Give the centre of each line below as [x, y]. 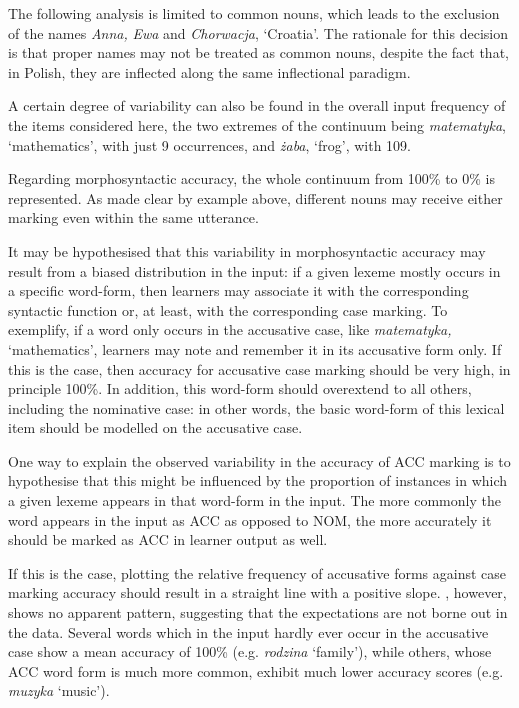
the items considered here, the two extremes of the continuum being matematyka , [257, 124]
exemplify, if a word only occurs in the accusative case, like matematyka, [230, 329]
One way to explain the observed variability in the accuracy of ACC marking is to [259, 460]
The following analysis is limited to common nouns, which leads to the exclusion [254, 13]
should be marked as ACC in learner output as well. [168, 539]
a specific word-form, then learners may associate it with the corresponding [238, 290]
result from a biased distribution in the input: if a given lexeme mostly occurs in [254, 270]
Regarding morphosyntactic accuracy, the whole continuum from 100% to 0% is [251, 178]
